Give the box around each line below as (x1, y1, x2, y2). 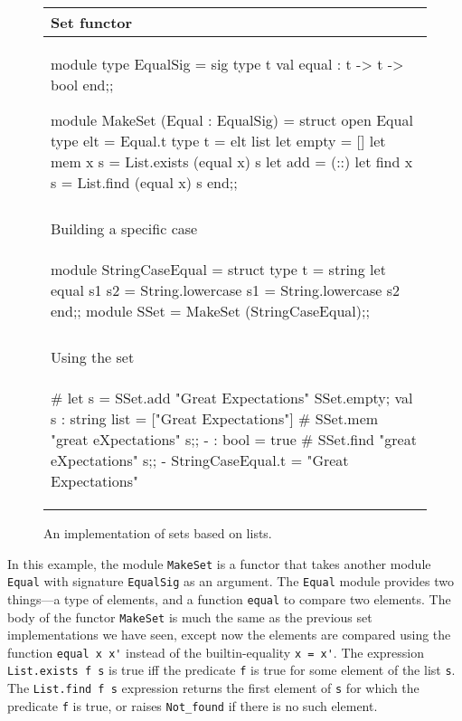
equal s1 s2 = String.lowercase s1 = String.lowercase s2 (51, 280, 400, 300)
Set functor (51, 12, 133, 33)
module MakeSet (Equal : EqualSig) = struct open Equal (51, 109, 413, 130)
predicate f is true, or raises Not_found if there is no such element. (7, 696, 378, 715)
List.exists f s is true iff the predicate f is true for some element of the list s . (7, 660, 456, 679)
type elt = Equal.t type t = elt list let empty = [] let (51, 130, 386, 151)
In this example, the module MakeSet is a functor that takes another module (7, 554, 431, 573)
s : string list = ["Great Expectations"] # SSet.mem (51, 408, 379, 429)
